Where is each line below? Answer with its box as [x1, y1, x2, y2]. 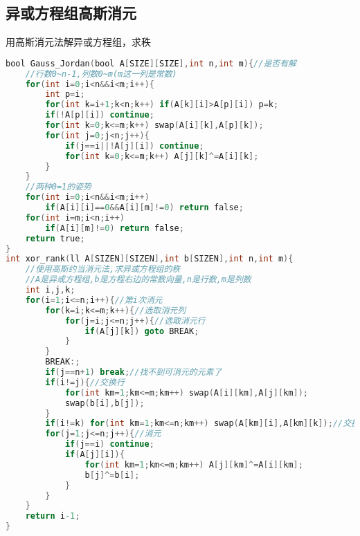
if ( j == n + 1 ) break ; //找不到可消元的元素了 [45, 367, 222, 378]
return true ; [25, 233, 85, 243]
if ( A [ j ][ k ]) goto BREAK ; [84, 326, 199, 336]
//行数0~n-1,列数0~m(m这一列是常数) [25, 68, 177, 79]
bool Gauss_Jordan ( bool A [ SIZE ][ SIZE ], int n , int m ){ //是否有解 [6, 58, 296, 68]
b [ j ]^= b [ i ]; [84, 470, 140, 480]
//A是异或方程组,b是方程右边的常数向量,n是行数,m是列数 [25, 275, 251, 285]
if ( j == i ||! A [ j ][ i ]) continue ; [64, 140, 204, 151]
